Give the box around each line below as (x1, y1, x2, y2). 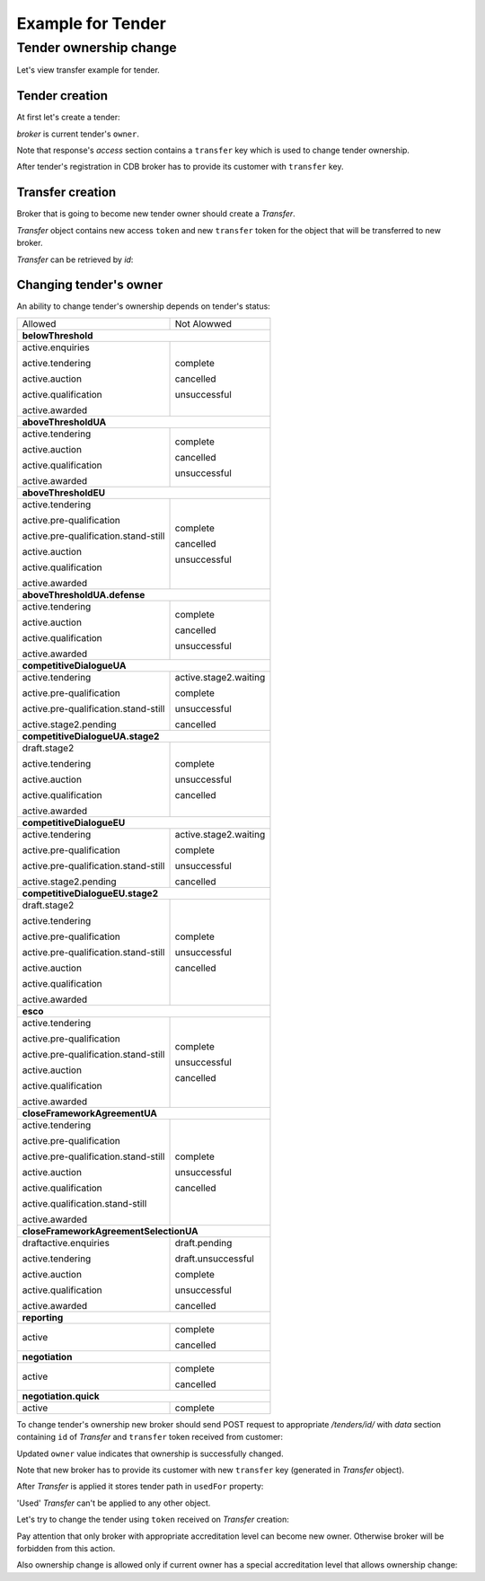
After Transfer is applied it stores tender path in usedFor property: (16, 1481, 264, 1492)
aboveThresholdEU (22, 486, 106, 498)
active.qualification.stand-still (22, 1197, 147, 1209)
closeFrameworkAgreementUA (22, 1107, 157, 1120)
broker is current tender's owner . (16, 128, 139, 139)
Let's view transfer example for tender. (16, 65, 161, 75)
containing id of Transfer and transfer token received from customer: (16, 1432, 283, 1443)
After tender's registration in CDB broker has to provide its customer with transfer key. (16, 162, 344, 172)
